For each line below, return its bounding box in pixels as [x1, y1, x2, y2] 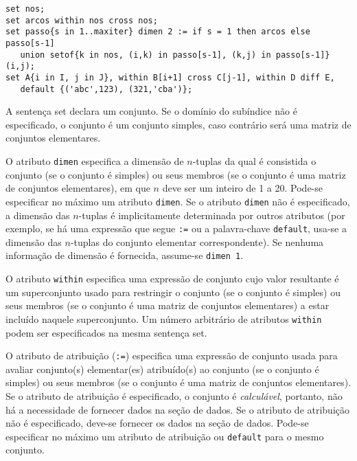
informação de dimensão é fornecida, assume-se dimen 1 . [5, 248, 244, 262]
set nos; [5, 4, 45, 14]
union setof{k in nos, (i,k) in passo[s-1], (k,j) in [20, 49, 271, 60]
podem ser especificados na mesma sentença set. [5, 325, 207, 339]
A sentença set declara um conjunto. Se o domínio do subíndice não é [5, 104, 297, 118]
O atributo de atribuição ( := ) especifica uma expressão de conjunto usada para [5, 348, 338, 363]
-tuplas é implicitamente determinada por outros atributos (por [78, 207, 345, 222]
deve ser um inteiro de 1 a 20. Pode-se [162, 181, 323, 195]
